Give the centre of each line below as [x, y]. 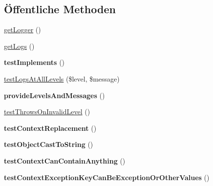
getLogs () [19, 46]
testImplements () [34, 62]
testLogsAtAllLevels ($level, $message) [62, 78]
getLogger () [22, 30]
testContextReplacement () [50, 128]
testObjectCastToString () [49, 144]
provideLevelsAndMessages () [54, 95]
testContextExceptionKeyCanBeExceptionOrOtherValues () [107, 177]
